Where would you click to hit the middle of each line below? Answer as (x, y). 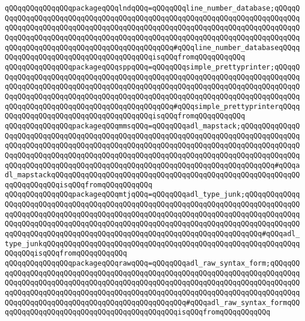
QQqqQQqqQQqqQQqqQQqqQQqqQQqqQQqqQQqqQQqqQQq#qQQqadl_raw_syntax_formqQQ (152, 302)
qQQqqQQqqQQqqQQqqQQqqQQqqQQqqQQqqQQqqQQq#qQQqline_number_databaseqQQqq (152, 47)
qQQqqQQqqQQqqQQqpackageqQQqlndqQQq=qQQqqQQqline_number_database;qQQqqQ (152, 8)
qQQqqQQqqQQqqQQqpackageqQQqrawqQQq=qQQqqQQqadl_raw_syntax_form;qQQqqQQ (152, 264)
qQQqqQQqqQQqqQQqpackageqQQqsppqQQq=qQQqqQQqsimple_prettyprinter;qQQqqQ (152, 67)
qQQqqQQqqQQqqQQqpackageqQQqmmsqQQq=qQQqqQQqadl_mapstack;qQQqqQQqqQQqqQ (152, 126)
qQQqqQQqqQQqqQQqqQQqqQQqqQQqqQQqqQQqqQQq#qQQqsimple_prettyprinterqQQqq (152, 106)
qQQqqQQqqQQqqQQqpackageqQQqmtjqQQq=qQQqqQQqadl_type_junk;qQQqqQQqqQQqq (152, 195)
